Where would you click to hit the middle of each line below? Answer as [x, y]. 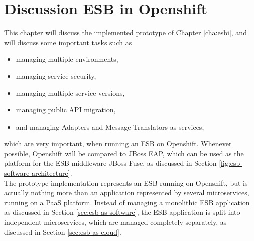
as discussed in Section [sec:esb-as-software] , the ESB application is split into [122, 212]
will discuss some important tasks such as [68, 42]
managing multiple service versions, [70, 93]
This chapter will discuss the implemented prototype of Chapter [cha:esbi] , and [125, 32]
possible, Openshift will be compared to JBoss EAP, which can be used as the [124, 153]
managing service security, [56, 76]
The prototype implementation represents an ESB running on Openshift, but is [126, 183]
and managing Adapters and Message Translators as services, [110, 126]
